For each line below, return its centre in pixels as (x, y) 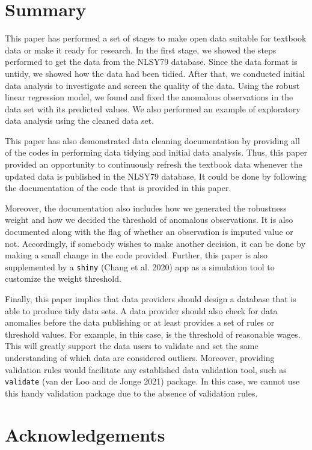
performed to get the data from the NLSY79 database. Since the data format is (151, 62)
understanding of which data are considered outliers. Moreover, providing (140, 358)
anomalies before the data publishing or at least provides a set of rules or (140, 322)
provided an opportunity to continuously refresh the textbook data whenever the (154, 164)
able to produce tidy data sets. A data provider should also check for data (141, 310)
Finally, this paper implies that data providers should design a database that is (151, 299)
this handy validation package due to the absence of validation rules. (131, 393)
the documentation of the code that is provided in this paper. (118, 188)
